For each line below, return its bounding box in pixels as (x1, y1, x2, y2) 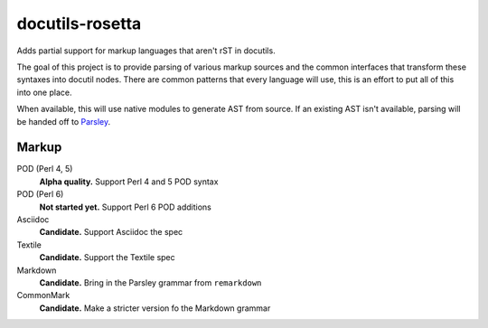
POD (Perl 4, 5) (16, 164, 73, 174)
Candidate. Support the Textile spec (39, 252, 175, 263)
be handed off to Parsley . (16, 116, 111, 127)
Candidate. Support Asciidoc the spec (39, 227, 183, 238)
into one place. (16, 87, 72, 98)
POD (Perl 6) (16, 189, 64, 200)
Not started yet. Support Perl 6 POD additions (39, 201, 211, 212)
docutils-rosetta (16, 14, 142, 33)
